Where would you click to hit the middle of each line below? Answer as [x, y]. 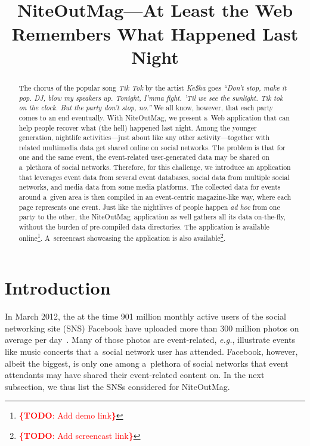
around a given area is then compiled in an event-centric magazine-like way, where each [155, 197]
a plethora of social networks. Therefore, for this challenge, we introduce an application [155, 167]
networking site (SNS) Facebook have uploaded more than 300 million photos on [152, 328]
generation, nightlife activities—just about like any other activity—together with [144, 137]
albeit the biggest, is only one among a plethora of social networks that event [147, 363]
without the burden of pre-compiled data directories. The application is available [144, 227]
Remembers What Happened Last [155, 33]
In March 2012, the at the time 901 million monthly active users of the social [145, 316]
